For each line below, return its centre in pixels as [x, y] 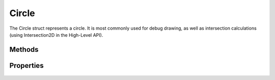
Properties [26, 65]
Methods [24, 50]
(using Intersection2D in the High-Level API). [56, 35]
